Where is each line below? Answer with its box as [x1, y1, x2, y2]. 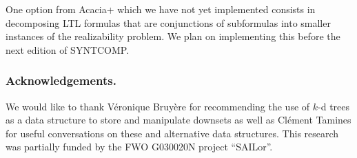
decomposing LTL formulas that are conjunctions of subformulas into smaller [6, 15, 331, 30]
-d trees [318, 99, 350, 113]
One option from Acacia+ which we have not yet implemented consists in [6, 2, 316, 16]
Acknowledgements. [6, 72, 116, 89]
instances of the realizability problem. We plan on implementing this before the [6, 29, 340, 43]
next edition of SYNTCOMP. [6, 42, 130, 57]
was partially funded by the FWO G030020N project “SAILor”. [6, 139, 273, 154]
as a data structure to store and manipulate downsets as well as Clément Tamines [6, 112, 351, 127]
